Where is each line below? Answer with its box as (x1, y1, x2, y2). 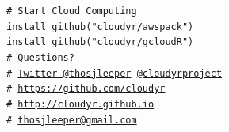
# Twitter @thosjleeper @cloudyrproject (6, 67, 223, 79)
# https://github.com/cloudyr (6, 83, 166, 95)
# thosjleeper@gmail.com (6, 114, 137, 126)
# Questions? (6, 51, 74, 63)
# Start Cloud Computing (6, 6, 137, 17)
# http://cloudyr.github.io (6, 98, 155, 110)
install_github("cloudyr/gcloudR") (6, 36, 194, 48)
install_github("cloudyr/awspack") (6, 21, 194, 32)
